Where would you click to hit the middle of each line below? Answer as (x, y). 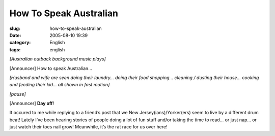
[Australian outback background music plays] (58, 59)
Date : (15, 35)
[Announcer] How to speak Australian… (51, 68)
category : (20, 43)
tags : (15, 49)
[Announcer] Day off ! (32, 104)
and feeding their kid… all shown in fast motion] (60, 85)
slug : (15, 28)
